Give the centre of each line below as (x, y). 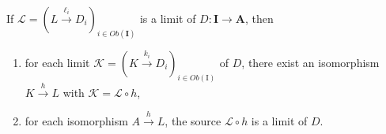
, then (259, 18)
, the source (193, 120)
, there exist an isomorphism (310, 62)
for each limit (57, 62)
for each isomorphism (76, 120)
